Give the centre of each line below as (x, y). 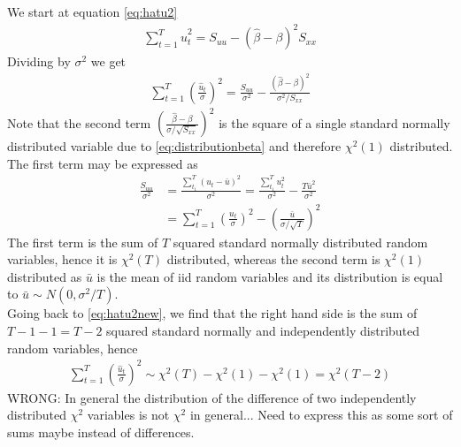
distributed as (45, 276)
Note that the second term (79, 122)
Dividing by (39, 61)
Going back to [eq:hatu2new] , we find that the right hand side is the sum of (212, 313)
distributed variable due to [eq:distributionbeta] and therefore (174, 146)
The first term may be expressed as (103, 163)
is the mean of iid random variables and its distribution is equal (270, 276)
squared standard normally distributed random (300, 242)
